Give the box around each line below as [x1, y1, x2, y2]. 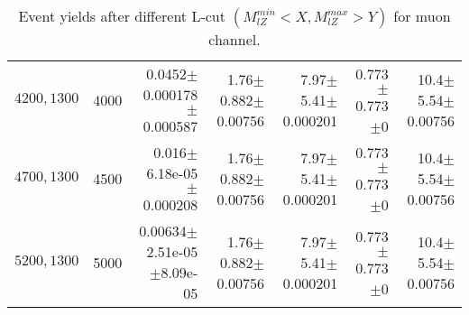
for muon [393, 5, 451, 26]
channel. [208, 29, 261, 50]
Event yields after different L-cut [18, 5, 225, 26]
